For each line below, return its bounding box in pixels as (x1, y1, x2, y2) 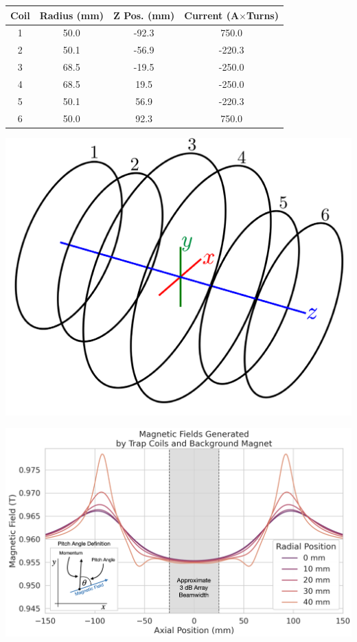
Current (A (184, 8, 240, 22)
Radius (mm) (39, 8, 104, 22)
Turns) (246, 8, 279, 22)
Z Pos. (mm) (113, 8, 175, 22)
